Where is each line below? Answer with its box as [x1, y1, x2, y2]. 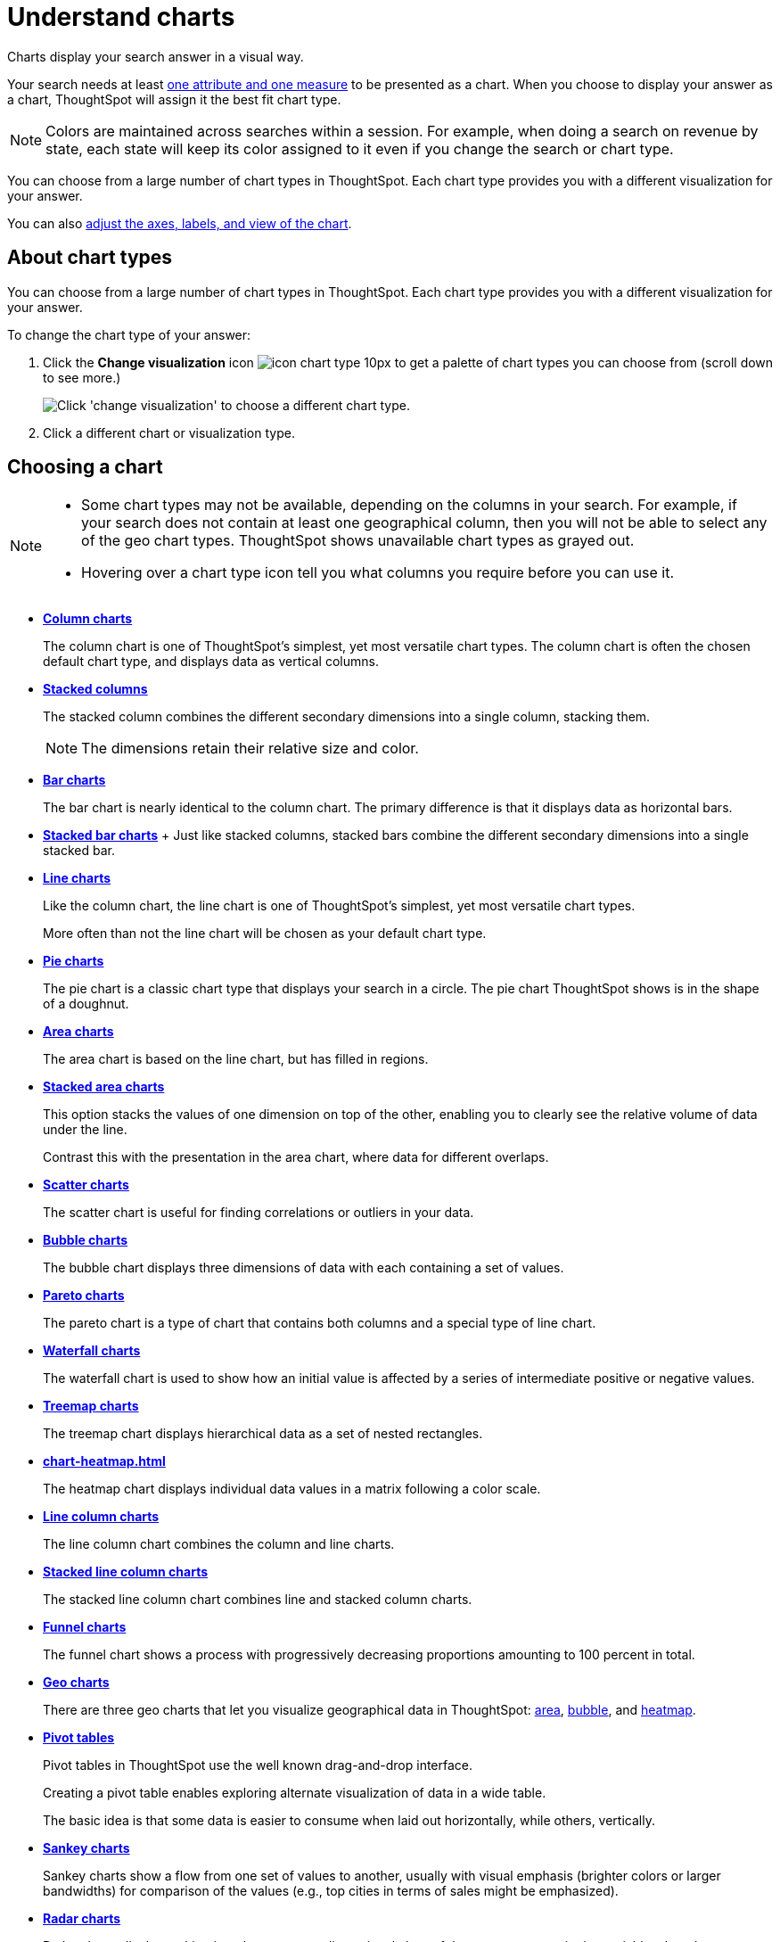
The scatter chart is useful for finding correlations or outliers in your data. [43, 1205, 474, 1221]
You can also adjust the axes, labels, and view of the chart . [7, 215, 352, 231]
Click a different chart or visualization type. [43, 424, 295, 440]
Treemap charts [43, 1398, 139, 1414]
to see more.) [43, 369, 121, 385]
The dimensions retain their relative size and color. [81, 739, 419, 758]
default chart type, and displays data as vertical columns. [43, 654, 379, 670]
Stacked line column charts [43, 1564, 209, 1580]
